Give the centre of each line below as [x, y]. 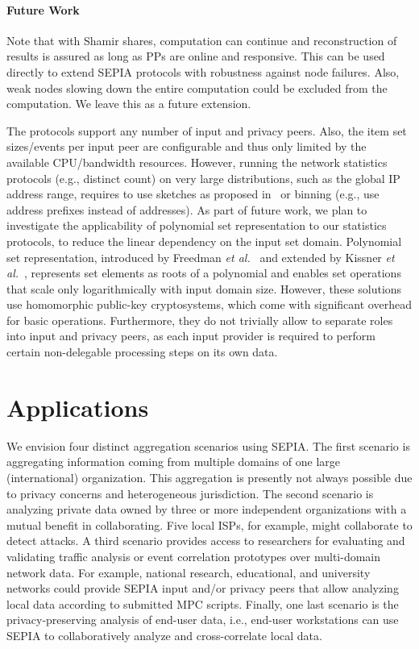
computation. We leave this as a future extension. [129, 104]
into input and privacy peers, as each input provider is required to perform [191, 336]
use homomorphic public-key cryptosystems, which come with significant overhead [209, 304]
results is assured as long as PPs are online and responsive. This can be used [196, 56]
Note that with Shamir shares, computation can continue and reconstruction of [202, 40]
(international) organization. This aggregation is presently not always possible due [209, 477]
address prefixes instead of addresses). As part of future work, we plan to [187, 209]
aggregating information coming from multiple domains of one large [174, 462]
